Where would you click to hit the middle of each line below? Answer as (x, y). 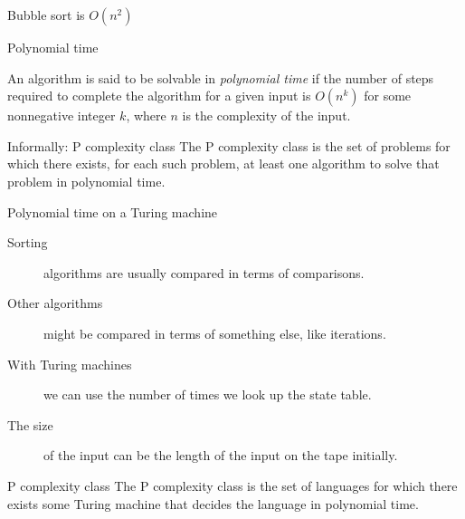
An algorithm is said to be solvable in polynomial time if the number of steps (221, 77)
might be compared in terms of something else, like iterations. (215, 333)
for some (388, 96)
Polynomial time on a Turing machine (113, 211)
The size (30, 424)
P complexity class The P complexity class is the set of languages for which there (232, 485)
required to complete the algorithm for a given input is (159, 96)
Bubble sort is (46, 14)
